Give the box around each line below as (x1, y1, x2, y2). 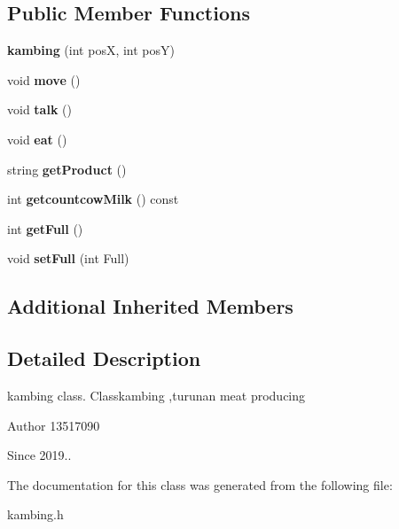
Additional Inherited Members (7, 292, 293, 320)
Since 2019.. (7, 446, 72, 464)
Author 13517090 (7, 416, 100, 434)
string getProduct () (7, 159, 127, 178)
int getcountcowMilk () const (7, 190, 179, 208)
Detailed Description (7, 345, 201, 372)
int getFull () (7, 219, 83, 237)
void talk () (7, 100, 72, 119)
